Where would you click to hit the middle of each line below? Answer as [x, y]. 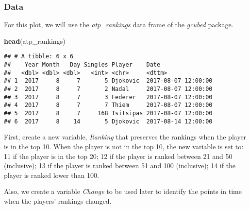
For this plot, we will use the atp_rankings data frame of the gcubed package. [119, 25]
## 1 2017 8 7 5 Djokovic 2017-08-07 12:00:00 [108, 81]
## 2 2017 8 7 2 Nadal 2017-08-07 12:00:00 [108, 89]
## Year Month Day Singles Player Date [82, 65]
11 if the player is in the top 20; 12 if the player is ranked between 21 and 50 [118, 156]
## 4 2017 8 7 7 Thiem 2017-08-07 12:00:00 [108, 105]
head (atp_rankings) [35, 41]
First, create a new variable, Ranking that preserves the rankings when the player [125, 137]
